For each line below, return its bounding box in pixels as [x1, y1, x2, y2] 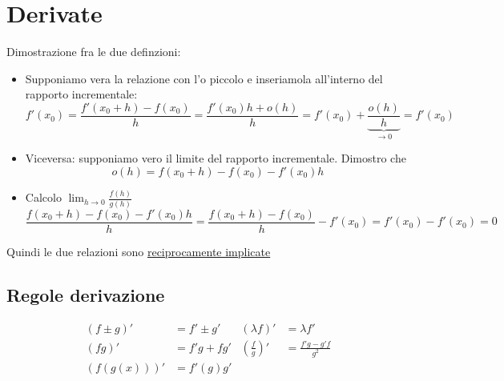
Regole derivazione [6, 282, 165, 307]
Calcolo [25, 189, 62, 206]
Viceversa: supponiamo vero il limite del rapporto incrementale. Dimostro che [25, 150, 406, 166]
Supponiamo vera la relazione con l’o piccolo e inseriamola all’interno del [25, 70, 383, 86]
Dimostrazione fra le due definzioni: [6, 43, 181, 60]
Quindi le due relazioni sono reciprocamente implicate [6, 243, 271, 259]
